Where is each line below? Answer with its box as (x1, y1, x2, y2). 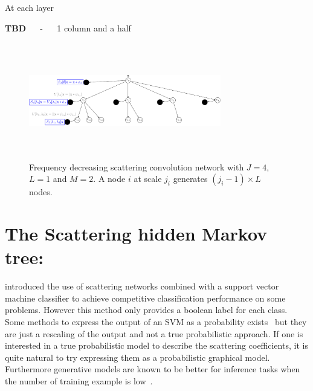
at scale (134, 172, 162, 185)
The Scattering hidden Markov (5, 221, 268, 246)
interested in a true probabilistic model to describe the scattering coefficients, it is (5, 339, 308, 352)
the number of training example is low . (5, 375, 153, 387)
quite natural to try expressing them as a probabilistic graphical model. (5, 351, 270, 363)
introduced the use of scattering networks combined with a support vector (5, 280, 279, 292)
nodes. (29, 186, 53, 198)
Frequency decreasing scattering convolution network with (29, 160, 244, 173)
